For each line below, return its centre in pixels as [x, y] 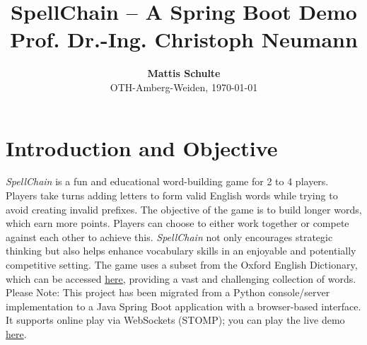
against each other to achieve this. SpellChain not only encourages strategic [169, 236]
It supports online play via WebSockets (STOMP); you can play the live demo [175, 320]
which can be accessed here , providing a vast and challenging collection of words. [181, 278]
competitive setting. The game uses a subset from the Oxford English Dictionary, [182, 264]
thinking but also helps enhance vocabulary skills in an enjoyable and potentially [181, 251]
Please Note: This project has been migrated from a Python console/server [168, 292]
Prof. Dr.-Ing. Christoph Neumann [184, 39]
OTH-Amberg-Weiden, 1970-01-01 [184, 87]
